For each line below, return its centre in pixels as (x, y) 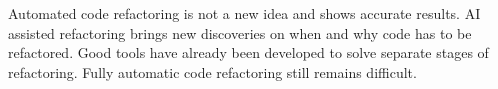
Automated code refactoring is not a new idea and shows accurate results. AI (244, 13)
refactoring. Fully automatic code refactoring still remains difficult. (212, 71)
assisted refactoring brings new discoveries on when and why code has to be (240, 32)
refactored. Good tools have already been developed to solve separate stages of (248, 52)
